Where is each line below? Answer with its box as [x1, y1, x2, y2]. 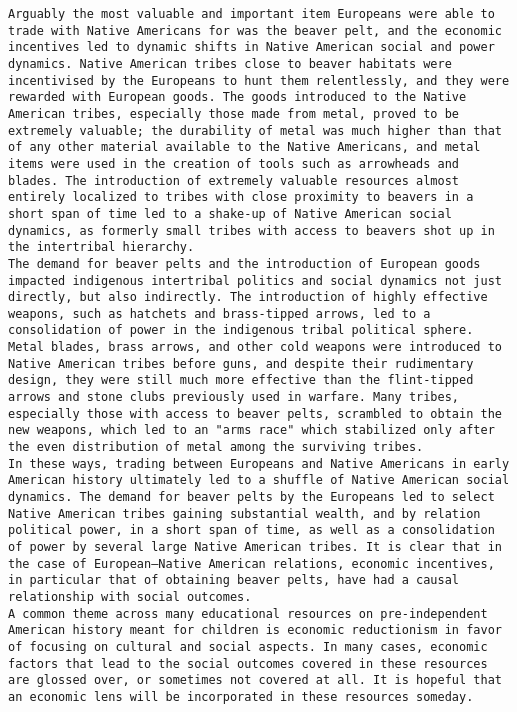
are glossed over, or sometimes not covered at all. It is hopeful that [8, 673, 502, 688]
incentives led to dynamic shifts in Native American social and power [8, 40, 495, 55]
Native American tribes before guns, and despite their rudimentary [8, 356, 474, 371]
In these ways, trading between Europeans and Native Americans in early [8, 456, 510, 471]
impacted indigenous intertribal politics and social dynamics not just [8, 273, 502, 288]
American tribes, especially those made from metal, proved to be [8, 106, 460, 121]
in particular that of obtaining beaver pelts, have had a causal [8, 573, 460, 588]
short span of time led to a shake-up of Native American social [8, 206, 452, 221]
